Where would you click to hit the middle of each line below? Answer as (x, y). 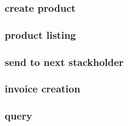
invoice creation (43, 89)
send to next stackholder (64, 62)
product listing (41, 34)
